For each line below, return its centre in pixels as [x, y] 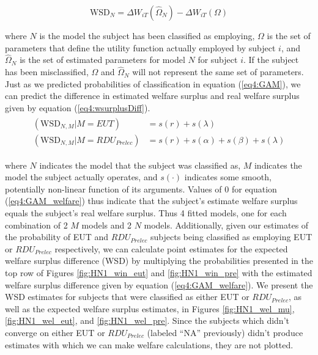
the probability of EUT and [57, 237]
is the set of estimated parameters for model [102, 60]
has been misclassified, [47, 72]
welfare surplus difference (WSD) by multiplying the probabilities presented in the [159, 261]
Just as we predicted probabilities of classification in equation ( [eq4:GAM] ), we [153, 83]
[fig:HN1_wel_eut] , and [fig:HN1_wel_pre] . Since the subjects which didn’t [147, 320]
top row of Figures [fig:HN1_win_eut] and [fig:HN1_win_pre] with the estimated [159, 273]
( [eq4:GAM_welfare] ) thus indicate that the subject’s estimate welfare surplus [151, 201]
